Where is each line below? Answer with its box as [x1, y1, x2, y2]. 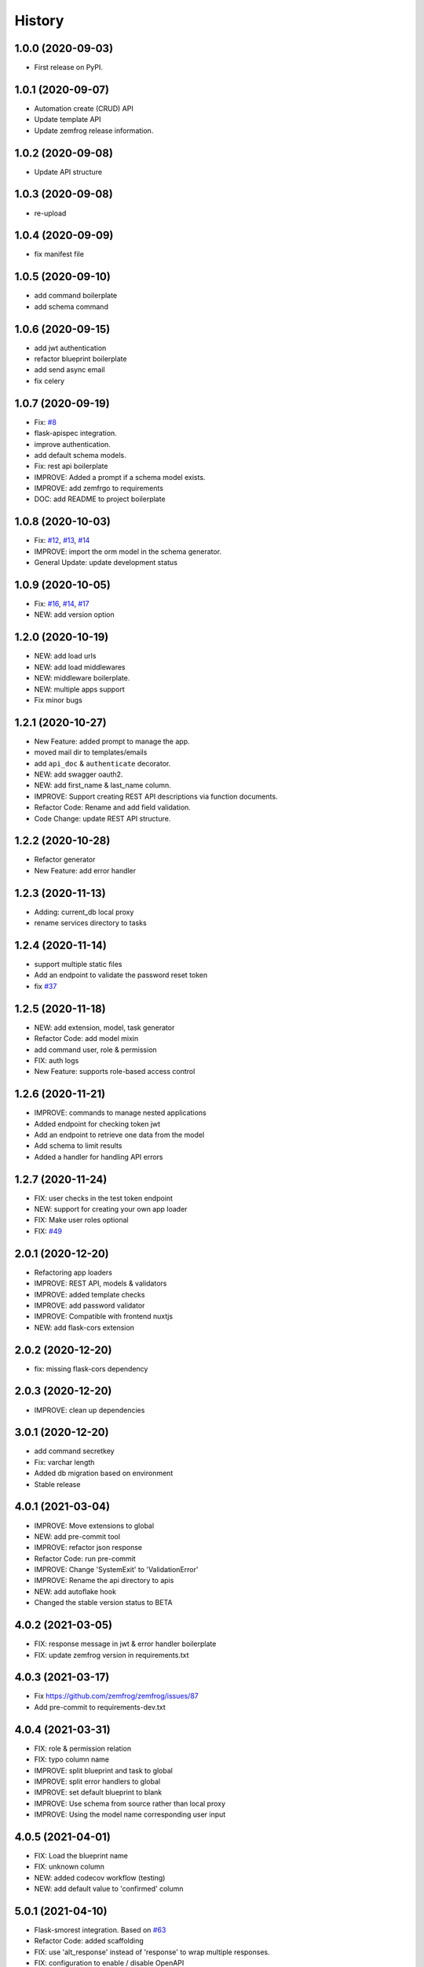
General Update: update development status [34, 558, 178, 567]
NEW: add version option [34, 610, 115, 619]
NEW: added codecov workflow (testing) [34, 1873, 166, 1882]
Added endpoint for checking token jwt [34, 1119, 161, 1128]
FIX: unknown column [34, 1862, 105, 1872]
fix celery [34, 376, 65, 386]
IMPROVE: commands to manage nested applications [34, 1108, 207, 1117]
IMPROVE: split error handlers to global [34, 1777, 161, 1786]
